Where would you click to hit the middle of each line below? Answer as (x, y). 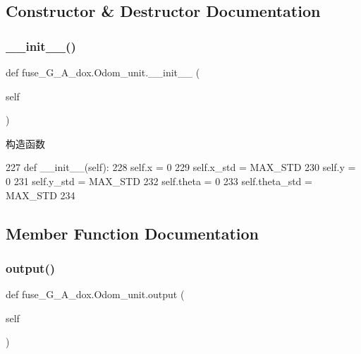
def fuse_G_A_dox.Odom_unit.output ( (95, 294)
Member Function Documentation (133, 233)
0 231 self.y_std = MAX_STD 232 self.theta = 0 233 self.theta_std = (159, 181)
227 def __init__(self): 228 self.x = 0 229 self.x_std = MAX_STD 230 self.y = (181, 167)
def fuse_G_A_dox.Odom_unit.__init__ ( (103, 72)
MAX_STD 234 (41, 195)
